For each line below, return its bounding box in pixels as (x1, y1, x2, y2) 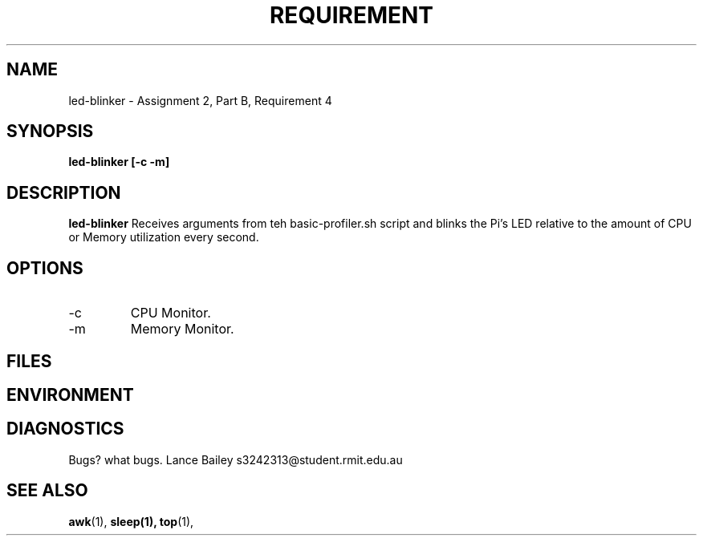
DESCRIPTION (6, 182, 121, 203)
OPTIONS (6, 257, 83, 278)
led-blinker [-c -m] (68, 155, 170, 169)
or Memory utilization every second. (68, 230, 259, 245)
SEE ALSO (6, 480, 88, 501)
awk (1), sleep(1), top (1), (68, 514, 194, 528)
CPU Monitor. (130, 305, 211, 322)
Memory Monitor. (130, 321, 234, 338)
